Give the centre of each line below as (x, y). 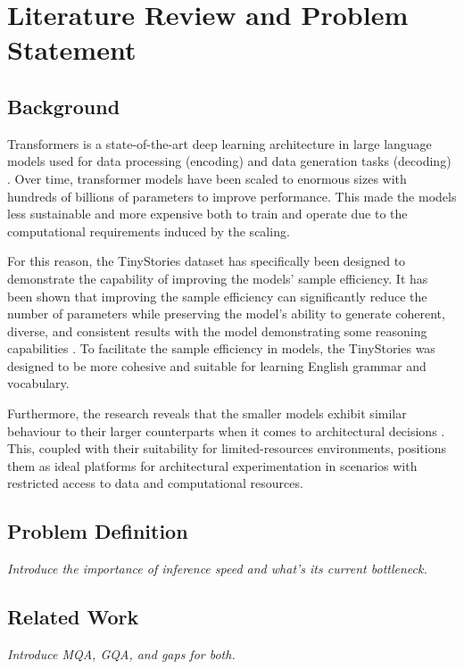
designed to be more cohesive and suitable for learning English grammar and (217, 365)
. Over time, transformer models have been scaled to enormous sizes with (207, 178)
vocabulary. (38, 383)
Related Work (73, 617)
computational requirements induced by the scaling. (149, 231)
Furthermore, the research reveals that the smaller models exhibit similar (207, 413)
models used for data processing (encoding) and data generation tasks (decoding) (229, 161)
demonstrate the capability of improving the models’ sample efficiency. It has (218, 278)
